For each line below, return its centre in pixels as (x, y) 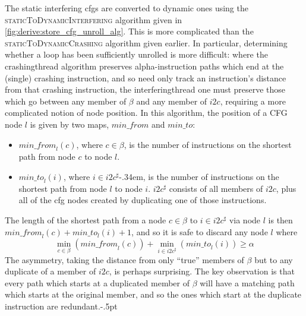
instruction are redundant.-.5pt (61, 306)
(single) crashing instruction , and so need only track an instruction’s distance (146, 78)
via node (245, 219)
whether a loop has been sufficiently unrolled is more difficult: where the (136, 54)
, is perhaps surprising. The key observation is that (202, 271)
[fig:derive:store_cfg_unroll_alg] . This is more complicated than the (129, 31)
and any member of (172, 101)
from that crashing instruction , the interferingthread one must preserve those (145, 89)
